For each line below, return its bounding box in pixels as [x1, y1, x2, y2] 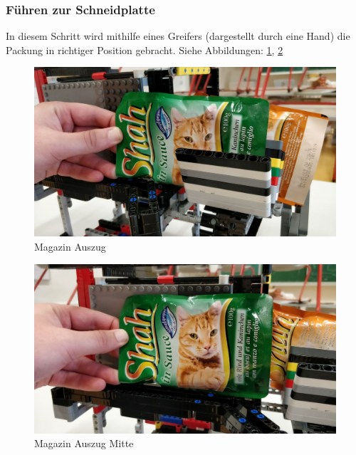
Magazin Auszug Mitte [34, 436, 134, 451]
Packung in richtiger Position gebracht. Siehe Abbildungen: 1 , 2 [6, 42, 283, 57]
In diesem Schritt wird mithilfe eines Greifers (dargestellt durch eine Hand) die [6, 28, 350, 43]
